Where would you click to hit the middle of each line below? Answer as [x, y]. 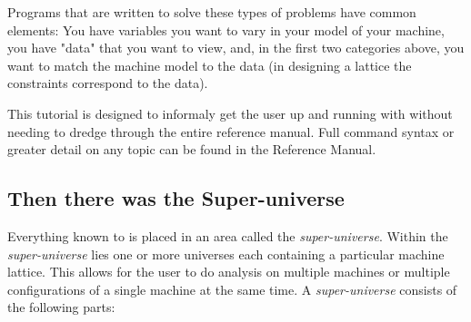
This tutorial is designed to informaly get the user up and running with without [230, 113]
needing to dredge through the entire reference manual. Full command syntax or [231, 131]
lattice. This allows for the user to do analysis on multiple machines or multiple [229, 272]
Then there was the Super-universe [176, 198]
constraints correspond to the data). [108, 83]
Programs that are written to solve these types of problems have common [212, 12]
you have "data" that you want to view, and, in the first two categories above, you [236, 48]
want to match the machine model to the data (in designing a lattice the [210, 65]
